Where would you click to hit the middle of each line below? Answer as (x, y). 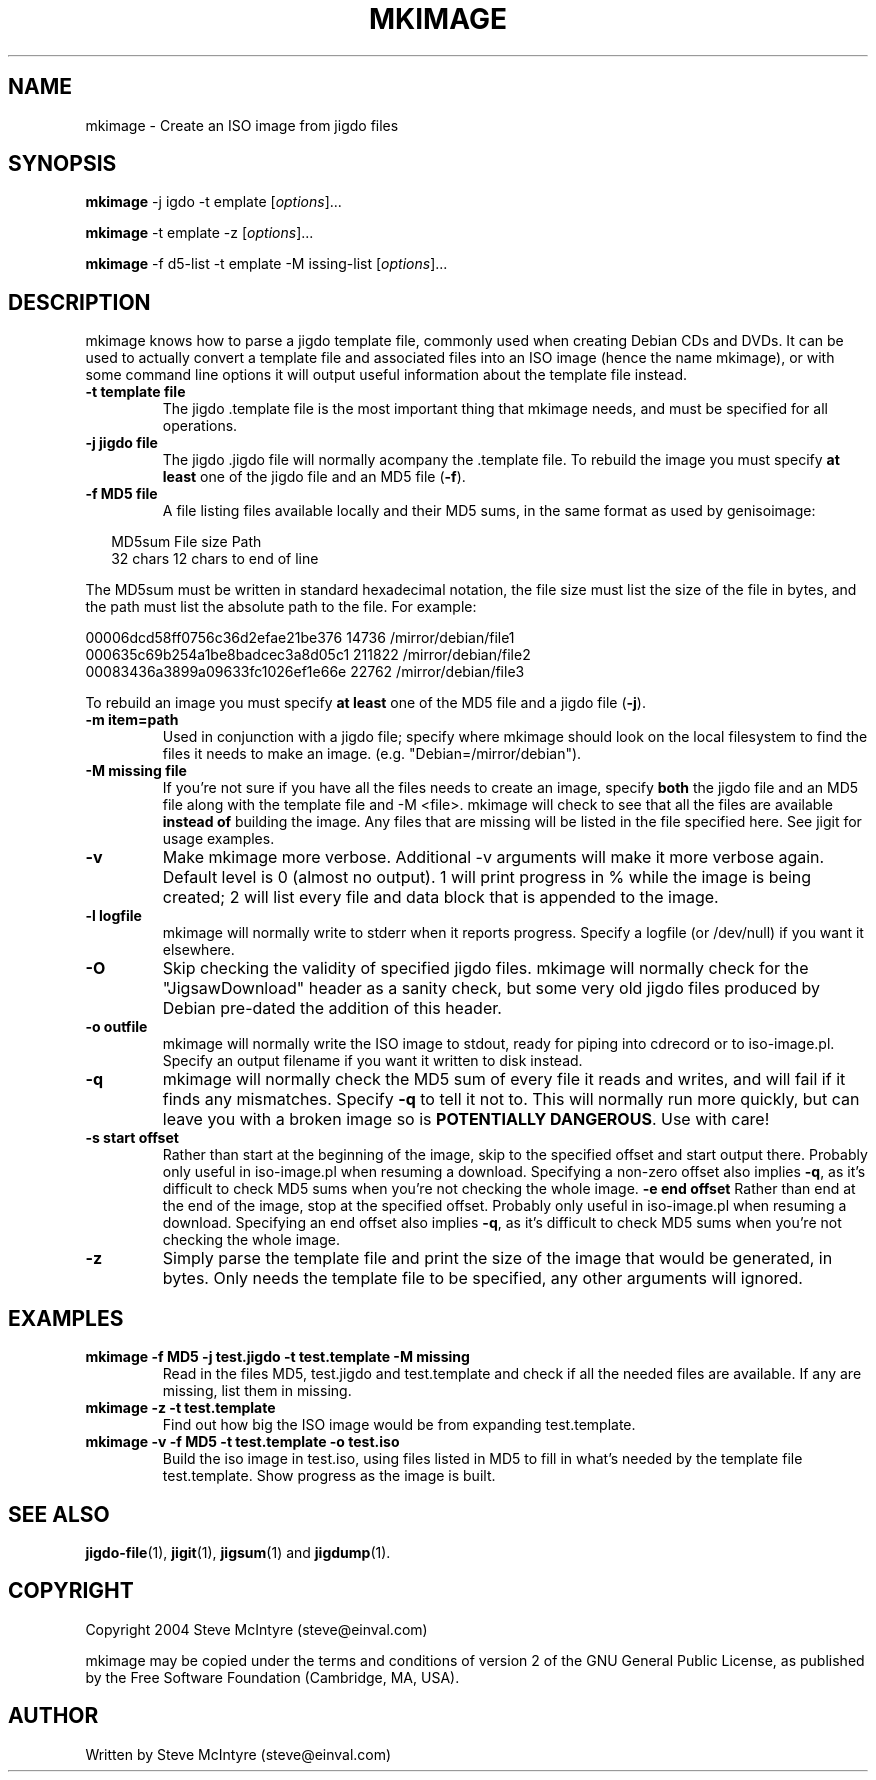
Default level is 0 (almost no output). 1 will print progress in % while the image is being (487, 877)
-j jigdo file (121, 443)
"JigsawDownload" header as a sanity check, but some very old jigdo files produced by (491, 988)
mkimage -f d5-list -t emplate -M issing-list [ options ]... (266, 264)
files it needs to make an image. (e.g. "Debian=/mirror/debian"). (372, 754)
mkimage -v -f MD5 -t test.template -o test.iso (242, 1442)
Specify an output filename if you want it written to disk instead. (372, 1061)
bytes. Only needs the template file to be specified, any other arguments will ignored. (482, 1278)
